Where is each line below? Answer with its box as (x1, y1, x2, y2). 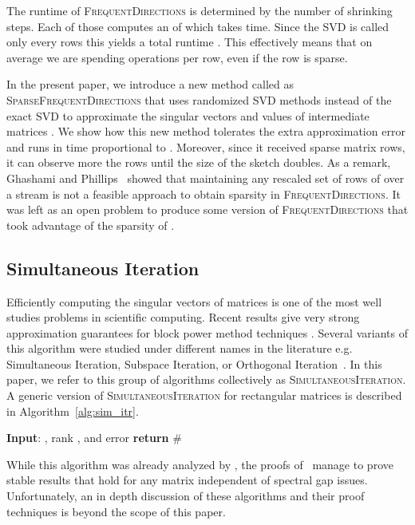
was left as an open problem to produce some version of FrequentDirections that (6, 201, 409, 218)
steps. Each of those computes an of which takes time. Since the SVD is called (6, 18, 389, 34)
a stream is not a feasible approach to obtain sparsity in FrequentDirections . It (6, 185, 401, 202)
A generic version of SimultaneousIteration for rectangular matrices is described (6, 387, 402, 404)
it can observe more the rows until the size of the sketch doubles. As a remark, (6, 154, 391, 171)
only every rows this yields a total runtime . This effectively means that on (6, 34, 373, 50)
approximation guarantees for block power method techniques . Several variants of (6, 324, 408, 341)
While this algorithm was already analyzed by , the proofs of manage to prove (6, 456, 393, 472)
